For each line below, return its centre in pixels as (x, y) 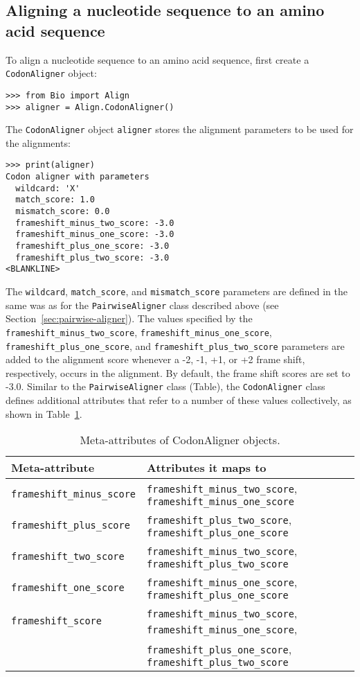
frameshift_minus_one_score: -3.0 (95, 235)
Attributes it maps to (207, 468)
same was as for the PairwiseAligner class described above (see (142, 305)
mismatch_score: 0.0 (63, 212)
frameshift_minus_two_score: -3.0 (95, 223)
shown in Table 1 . (44, 413)
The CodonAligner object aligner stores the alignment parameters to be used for (180, 129)
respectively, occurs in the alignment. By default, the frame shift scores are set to (178, 372)
